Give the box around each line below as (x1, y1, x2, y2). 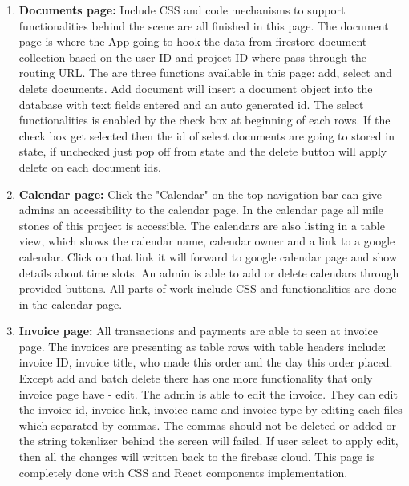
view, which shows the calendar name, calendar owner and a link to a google (18, 233, 395, 249)
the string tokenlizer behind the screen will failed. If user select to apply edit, (18, 432, 399, 449)
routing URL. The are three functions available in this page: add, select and (18, 64, 392, 81)
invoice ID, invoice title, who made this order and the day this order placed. (18, 354, 393, 371)
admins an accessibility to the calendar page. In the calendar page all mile (18, 201, 383, 218)
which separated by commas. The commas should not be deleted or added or (18, 416, 396, 433)
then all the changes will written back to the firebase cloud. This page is (18, 448, 375, 465)
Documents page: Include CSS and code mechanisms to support (18, 2, 346, 18)
